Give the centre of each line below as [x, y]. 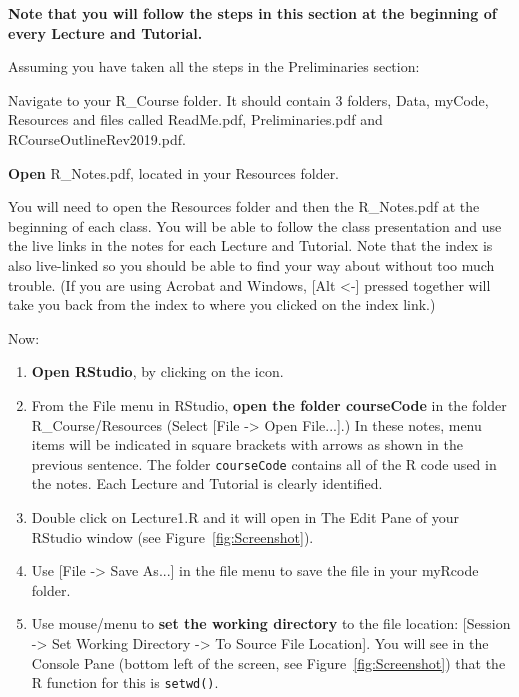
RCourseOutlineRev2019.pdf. [97, 138]
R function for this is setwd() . [125, 682]
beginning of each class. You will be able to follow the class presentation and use [255, 225]
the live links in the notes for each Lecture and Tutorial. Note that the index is [250, 245]
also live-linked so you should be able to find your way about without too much [251, 264]
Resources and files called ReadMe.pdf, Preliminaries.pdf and [195, 119]
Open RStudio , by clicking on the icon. [157, 371]
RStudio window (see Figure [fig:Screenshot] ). [172, 536]
